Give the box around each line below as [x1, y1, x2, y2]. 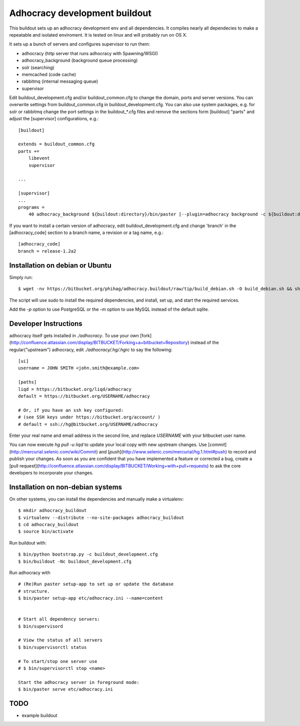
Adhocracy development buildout [9, 8, 152, 19]
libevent [28, 155, 50, 161]
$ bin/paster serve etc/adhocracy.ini [18, 686, 113, 692]
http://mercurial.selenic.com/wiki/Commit [10, 448, 96, 454]
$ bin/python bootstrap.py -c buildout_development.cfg [18, 552, 158, 557]
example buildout [21, 712, 57, 718]
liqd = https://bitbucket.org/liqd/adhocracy [18, 386, 132, 392]
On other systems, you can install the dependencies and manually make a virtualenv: [9, 496, 184, 502]
